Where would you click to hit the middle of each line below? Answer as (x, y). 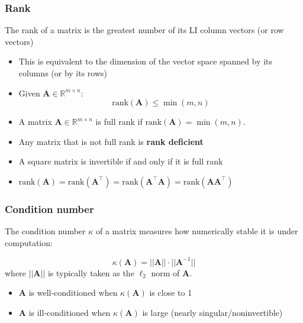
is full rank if (119, 122)
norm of (165, 272)
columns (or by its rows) (63, 73)
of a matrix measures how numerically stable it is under (197, 231)
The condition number (45, 231)
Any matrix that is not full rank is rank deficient (111, 141)
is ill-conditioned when (70, 313)
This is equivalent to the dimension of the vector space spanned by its (146, 61)
